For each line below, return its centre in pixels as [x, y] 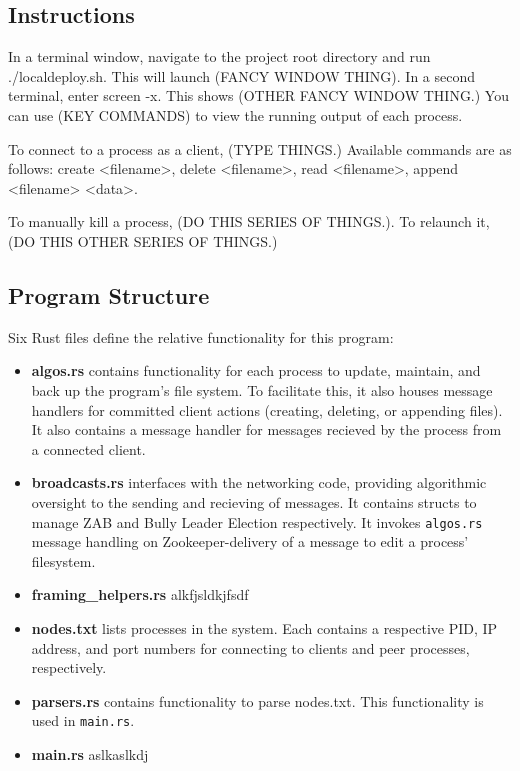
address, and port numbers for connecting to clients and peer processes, [250, 647]
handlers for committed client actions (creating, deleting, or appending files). [267, 409]
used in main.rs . [83, 720]
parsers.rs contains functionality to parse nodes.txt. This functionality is [257, 700]
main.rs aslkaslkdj [90, 753]
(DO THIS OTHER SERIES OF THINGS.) [143, 240]
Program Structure [109, 294]
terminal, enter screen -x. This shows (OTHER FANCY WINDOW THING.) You [258, 95]
